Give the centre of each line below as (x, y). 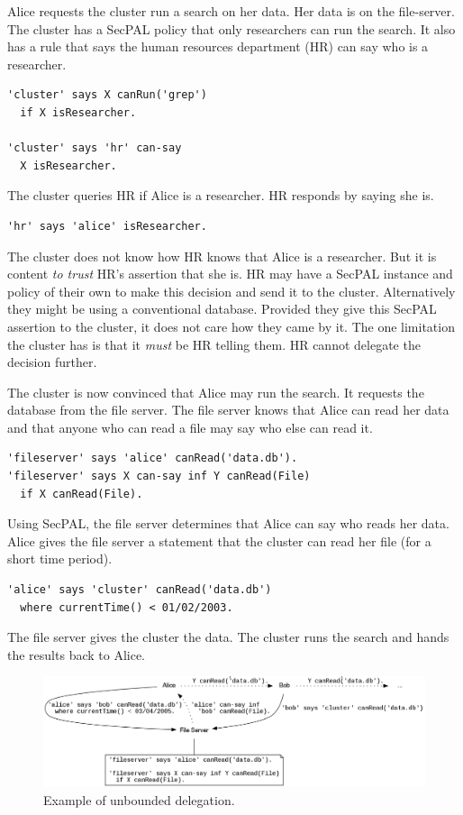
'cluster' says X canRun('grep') (107, 95)
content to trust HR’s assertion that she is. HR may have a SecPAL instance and (230, 274)
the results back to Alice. (77, 654)
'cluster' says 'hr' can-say (95, 148)
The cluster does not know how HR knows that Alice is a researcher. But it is (222, 256)
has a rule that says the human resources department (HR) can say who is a (218, 46)
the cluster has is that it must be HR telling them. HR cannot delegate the (214, 344)
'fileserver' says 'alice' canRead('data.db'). (153, 458)
